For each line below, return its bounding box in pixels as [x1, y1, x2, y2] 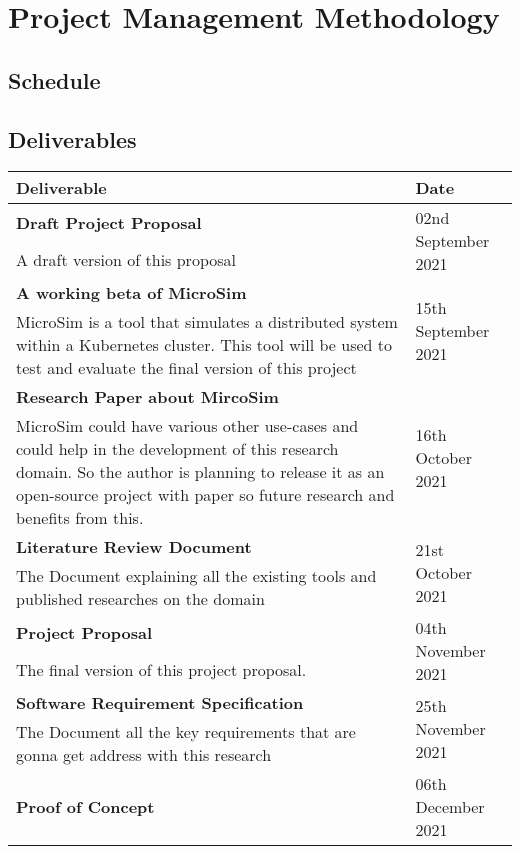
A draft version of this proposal [16, 248, 236, 272]
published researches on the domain [16, 587, 265, 611]
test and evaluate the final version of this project [16, 356, 357, 380]
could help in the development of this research [16, 437, 339, 461]
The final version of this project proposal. [16, 658, 307, 682]
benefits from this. [16, 506, 144, 530]
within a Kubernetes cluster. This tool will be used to [16, 333, 393, 357]
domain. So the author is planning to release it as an [16, 460, 385, 484]
